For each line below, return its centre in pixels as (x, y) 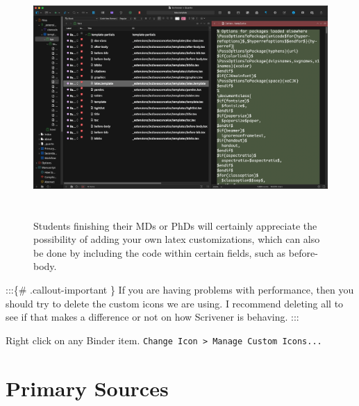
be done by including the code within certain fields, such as (160, 252)
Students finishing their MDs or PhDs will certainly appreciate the (175, 225)
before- (303, 252)
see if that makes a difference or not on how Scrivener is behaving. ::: (152, 317)
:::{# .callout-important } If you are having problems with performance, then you (180, 289)
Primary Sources (87, 388)
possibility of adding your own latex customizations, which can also (177, 239)
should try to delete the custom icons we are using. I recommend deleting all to (175, 303)
